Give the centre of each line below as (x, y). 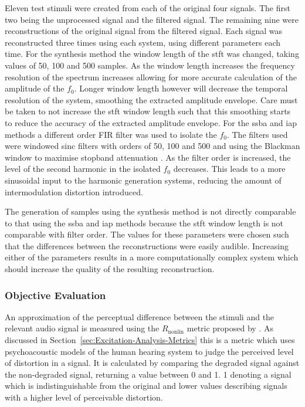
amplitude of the (35, 88)
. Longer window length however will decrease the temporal (181, 88)
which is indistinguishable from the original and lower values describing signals (146, 386)
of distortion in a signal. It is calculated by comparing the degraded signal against (152, 363)
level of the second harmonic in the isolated (83, 169)
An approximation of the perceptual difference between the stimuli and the (140, 316)
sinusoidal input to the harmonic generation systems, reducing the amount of (143, 180)
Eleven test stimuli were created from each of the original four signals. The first (148, 8)
